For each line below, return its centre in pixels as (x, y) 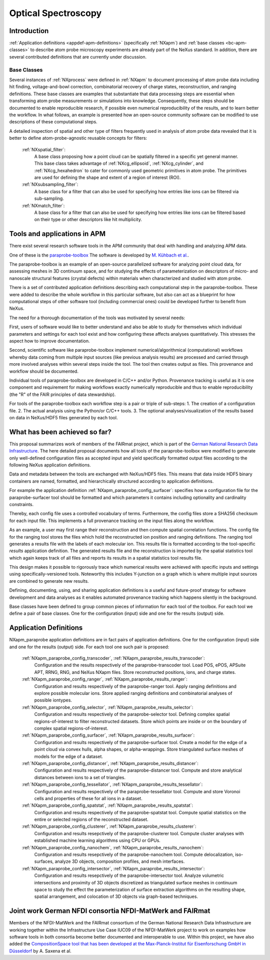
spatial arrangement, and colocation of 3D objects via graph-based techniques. (116, 896)
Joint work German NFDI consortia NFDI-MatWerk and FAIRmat (110, 911)
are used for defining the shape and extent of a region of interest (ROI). (107, 177)
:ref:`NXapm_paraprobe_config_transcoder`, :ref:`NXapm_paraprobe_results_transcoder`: (113, 658)
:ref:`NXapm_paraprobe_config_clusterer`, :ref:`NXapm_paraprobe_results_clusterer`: (109, 826)
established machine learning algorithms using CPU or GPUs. (97, 841)
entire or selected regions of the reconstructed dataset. (91, 820)
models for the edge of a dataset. (69, 756)
